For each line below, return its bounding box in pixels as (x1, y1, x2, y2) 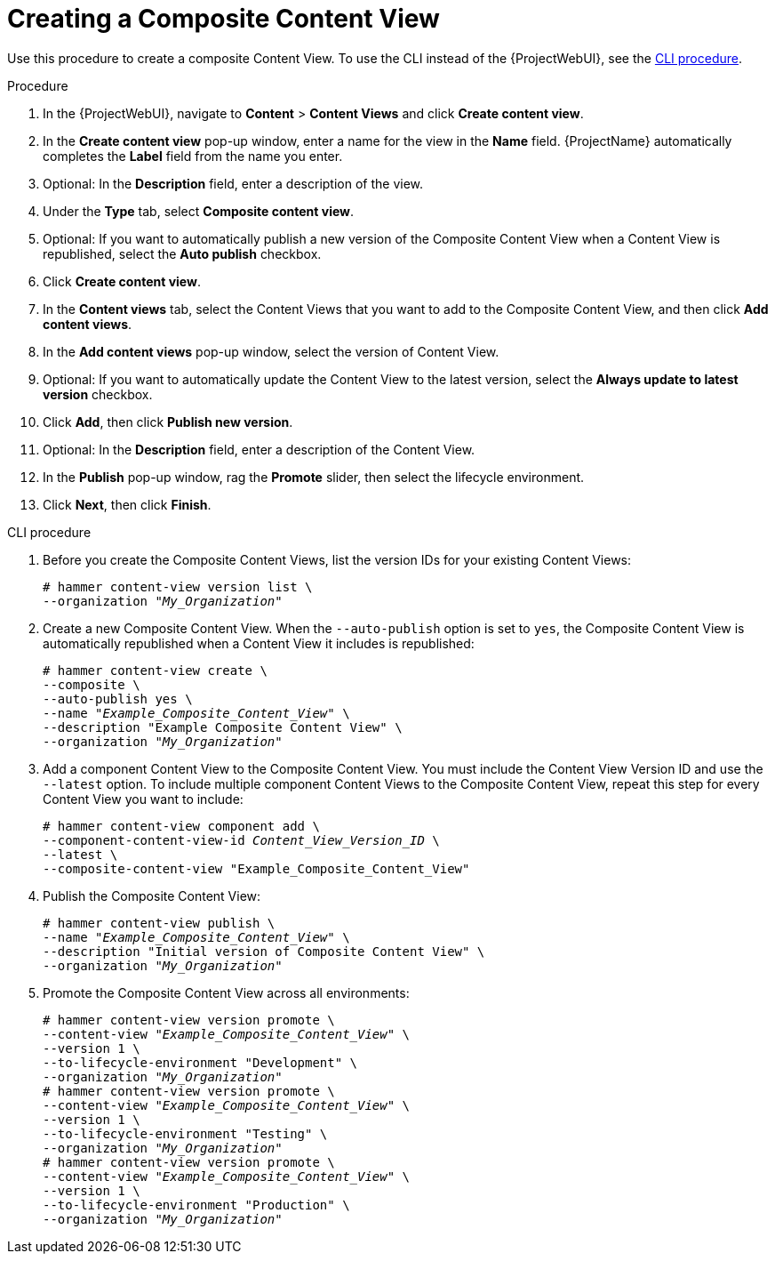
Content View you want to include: (43, 791, 244, 807)
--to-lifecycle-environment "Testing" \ (43, 1126, 328, 1141)
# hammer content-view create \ (43, 663, 268, 678)
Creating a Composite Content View (7, 4, 440, 34)
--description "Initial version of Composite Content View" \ (43, 944, 485, 959)
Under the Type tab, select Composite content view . (43, 203, 355, 219)
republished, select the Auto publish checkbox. (43, 245, 322, 261)
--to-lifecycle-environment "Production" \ (43, 1197, 350, 1212)
